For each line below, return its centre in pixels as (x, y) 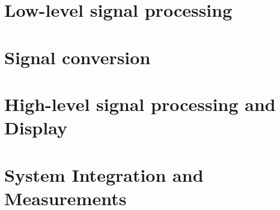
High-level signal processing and (140, 103)
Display (36, 127)
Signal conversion (78, 57)
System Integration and (104, 174)
